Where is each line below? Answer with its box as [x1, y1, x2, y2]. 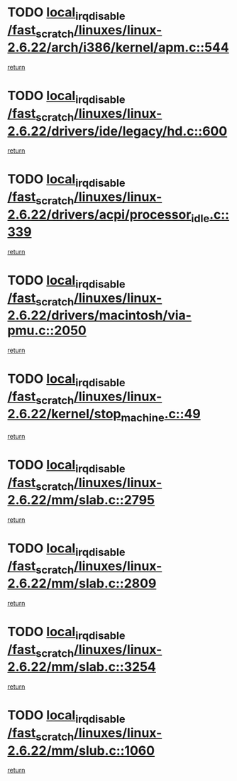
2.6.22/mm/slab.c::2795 [7, 492, 155, 508]
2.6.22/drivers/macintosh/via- [7, 307, 192, 324]
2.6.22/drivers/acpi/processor [7, 207, 192, 222]
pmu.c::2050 [7, 322, 87, 339]
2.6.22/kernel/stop [7, 406, 121, 422]
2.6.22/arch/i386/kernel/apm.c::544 [7, 40, 229, 55]
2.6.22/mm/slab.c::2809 [7, 576, 157, 591]
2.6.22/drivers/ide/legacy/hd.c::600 [7, 123, 228, 139]
